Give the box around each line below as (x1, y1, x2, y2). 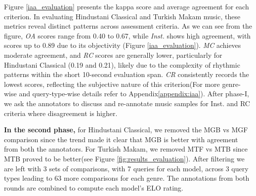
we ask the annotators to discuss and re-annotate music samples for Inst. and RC (4, 98, 250, 108)
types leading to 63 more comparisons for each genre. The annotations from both (4, 173, 250, 183)
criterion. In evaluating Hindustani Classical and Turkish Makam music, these (4, 11, 241, 21)
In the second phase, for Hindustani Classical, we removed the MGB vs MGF (4, 124, 248, 135)
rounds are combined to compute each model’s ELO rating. (4, 182, 183, 193)
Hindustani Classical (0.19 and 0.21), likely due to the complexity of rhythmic (4, 59, 240, 70)
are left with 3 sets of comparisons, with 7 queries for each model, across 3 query (4, 163, 249, 173)
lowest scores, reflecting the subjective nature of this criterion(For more (4, 78, 220, 89)
